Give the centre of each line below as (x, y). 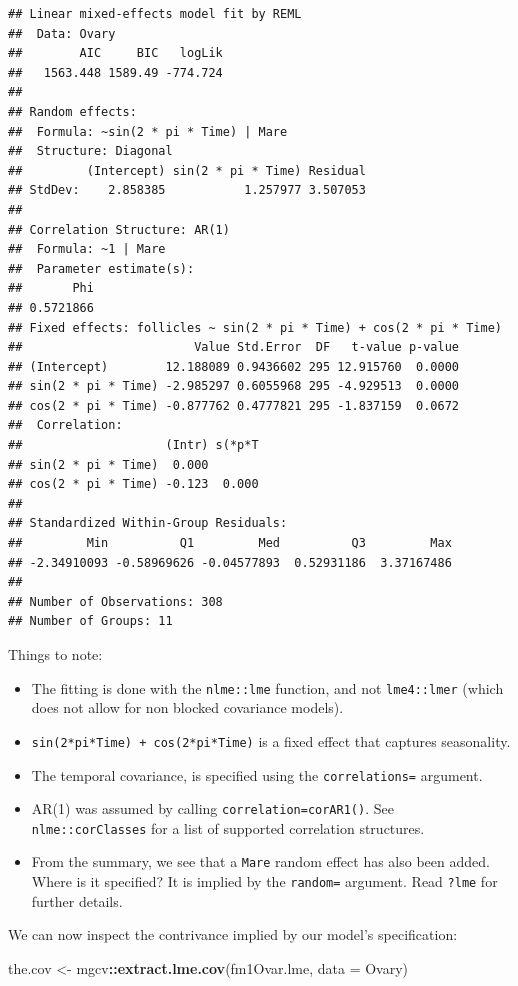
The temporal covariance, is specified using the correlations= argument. (257, 774)
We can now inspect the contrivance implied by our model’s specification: (233, 934)
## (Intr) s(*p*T (133, 445)
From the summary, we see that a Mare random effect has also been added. (260, 861)
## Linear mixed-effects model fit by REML (155, 14)
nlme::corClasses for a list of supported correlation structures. (228, 827)
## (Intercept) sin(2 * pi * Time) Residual (187, 170)
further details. (77, 900)
